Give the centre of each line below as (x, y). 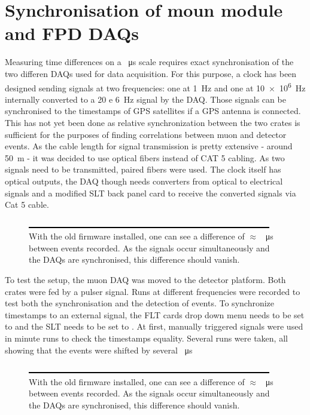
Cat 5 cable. (27, 205)
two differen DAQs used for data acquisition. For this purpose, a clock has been (151, 73)
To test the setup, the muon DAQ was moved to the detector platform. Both (145, 280)
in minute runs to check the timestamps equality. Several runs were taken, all (146, 338)
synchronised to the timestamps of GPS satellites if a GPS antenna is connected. (153, 111)
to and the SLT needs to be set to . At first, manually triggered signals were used (154, 326)
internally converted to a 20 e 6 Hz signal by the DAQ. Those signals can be (145, 99)
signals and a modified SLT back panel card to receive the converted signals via (151, 193)
